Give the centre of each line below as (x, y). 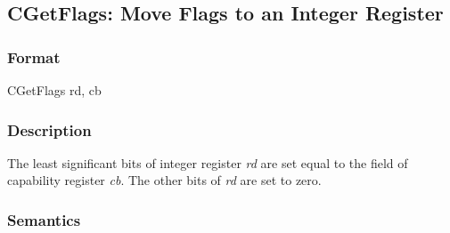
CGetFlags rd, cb (54, 90)
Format (34, 56)
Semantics (44, 219)
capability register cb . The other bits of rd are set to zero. (164, 180)
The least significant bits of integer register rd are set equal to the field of (208, 162)
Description (49, 129)
